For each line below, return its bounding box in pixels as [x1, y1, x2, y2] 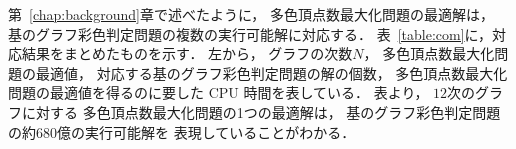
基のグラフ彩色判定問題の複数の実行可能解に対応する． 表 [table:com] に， [8, 23, 492, 44]
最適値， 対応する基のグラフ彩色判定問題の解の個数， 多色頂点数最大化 [35, 62, 508, 83]
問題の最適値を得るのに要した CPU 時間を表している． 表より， [8, 82, 429, 103]
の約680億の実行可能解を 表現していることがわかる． [8, 121, 356, 142]
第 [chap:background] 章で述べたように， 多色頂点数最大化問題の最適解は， [8, 4, 494, 24]
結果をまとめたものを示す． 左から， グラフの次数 [21, 43, 353, 64]
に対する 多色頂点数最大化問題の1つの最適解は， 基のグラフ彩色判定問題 [21, 101, 501, 122]
